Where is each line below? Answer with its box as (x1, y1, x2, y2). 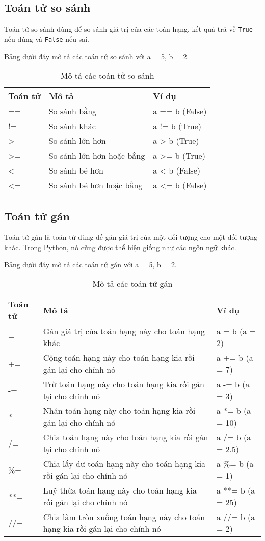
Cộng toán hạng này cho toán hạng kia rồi (43, 352, 195, 364)
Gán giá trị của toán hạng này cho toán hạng (43, 325, 205, 337)
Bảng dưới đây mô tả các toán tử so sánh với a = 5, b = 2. (4, 51, 189, 61)
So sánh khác (48, 120, 96, 132)
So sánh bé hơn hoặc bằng (48, 179, 143, 191)
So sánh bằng (48, 105, 97, 117)
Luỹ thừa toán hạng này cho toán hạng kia (43, 484, 197, 497)
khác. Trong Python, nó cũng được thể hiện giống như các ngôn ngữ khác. (4, 241, 236, 252)
